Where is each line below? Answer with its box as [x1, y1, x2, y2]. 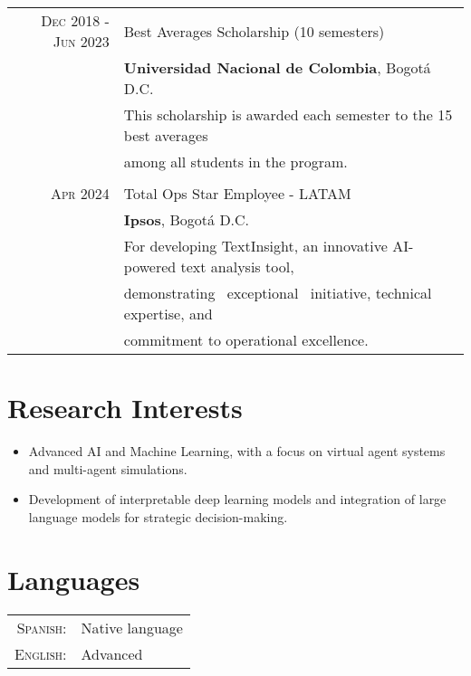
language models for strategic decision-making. [28, 507, 288, 526]
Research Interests [7, 389, 243, 426]
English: [14, 643, 67, 664]
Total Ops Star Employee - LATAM [123, 183, 351, 204]
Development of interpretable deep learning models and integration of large [28, 490, 447, 509]
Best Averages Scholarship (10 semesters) [123, 20, 385, 42]
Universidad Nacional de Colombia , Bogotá [123, 57, 431, 78]
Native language [81, 616, 183, 638]
